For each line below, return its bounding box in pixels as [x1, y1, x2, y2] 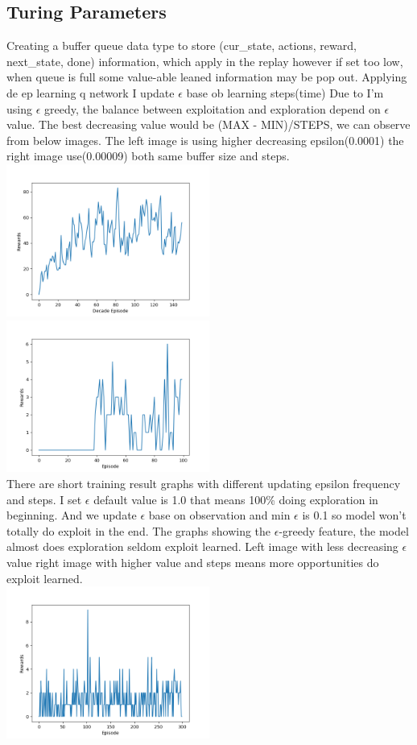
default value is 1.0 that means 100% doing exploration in [93, 490, 378, 507]
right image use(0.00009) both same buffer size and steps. [6, 147, 290, 164]
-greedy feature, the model [279, 522, 409, 539]
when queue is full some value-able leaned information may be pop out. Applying [6, 68, 407, 85]
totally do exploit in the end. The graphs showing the [6, 522, 271, 539]
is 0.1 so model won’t [302, 507, 407, 524]
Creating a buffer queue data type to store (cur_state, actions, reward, [6, 37, 357, 54]
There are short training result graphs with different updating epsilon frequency [6, 475, 401, 492]
